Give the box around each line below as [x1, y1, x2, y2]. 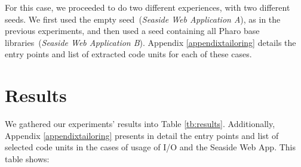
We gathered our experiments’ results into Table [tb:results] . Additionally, [5, 117, 275, 130]
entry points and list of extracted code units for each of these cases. [5, 48, 252, 60]
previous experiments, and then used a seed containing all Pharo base [5, 24, 260, 37]
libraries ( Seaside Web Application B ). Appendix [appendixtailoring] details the [5, 36, 296, 48]
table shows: [5, 152, 50, 165]
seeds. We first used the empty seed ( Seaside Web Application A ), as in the [5, 13, 281, 25]
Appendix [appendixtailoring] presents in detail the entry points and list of [5, 129, 279, 141]
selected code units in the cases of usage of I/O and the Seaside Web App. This [5, 141, 296, 153]
